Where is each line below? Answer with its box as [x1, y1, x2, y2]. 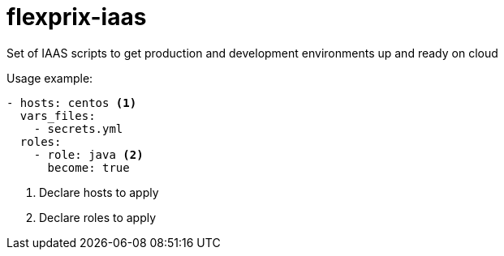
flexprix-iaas [6, 3, 147, 31]
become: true [47, 160, 130, 174]
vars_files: [19, 109, 96, 122]
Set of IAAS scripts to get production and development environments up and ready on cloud [6, 45, 498, 60]
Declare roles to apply [39, 210, 157, 224]
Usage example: [6, 70, 93, 85]
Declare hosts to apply [39, 185, 159, 199]
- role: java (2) [33, 147, 144, 161]
